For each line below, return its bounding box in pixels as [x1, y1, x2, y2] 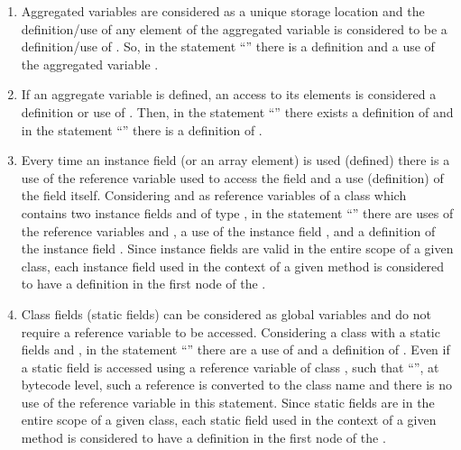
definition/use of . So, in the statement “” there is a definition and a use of [21, 37, 435, 56]
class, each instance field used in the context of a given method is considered [21, 256, 445, 275]
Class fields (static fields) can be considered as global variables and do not [21, 304, 431, 323]
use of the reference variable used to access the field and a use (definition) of [21, 168, 444, 187]
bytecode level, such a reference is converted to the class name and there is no [21, 375, 453, 394]
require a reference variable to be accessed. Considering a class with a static [21, 322, 440, 341]
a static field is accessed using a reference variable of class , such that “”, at [21, 357, 439, 376]
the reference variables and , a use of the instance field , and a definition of [21, 221, 436, 240]
